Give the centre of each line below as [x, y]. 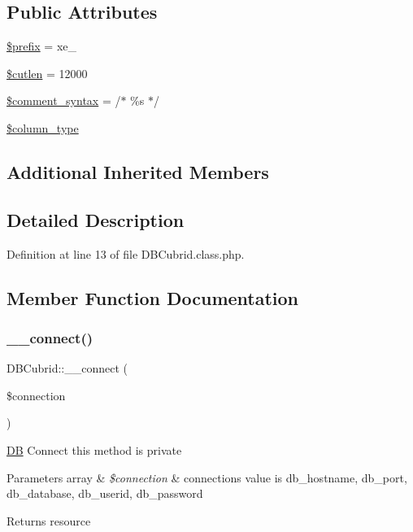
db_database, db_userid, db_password [105, 493]
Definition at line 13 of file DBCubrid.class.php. [126, 253]
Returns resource [49, 520]
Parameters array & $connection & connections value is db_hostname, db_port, [207, 477]
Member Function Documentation [153, 297]
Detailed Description [96, 219]
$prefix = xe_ [41, 46]
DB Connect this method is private [94, 449]
